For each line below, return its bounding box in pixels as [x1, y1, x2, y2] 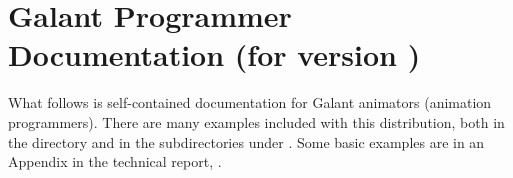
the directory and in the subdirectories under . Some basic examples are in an [8, 131, 485, 152]
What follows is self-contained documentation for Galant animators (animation [8, 92, 492, 113]
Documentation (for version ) [8, 34, 421, 75]
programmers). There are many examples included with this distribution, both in [8, 111, 505, 132]
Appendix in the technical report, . [8, 151, 222, 172]
